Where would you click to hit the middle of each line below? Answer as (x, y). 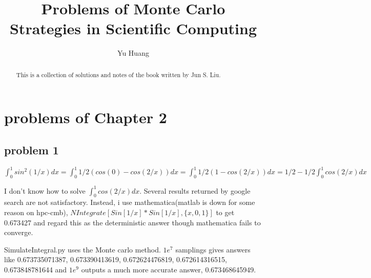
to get (225, 212)
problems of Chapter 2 (86, 117)
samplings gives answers (213, 249)
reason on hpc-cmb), (36, 212)
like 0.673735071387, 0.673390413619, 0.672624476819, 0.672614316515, (116, 259)
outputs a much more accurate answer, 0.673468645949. (169, 269)
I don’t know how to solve (45, 190)
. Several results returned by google (195, 190)
